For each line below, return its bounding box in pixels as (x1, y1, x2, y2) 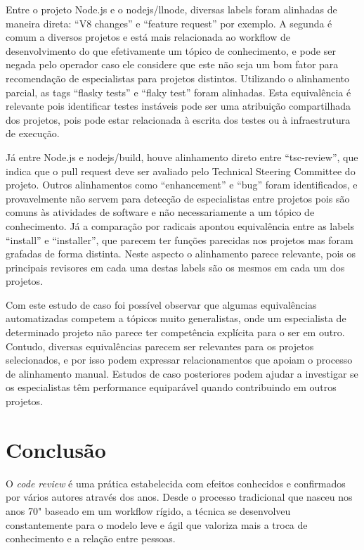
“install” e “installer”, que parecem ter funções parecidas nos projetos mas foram (6, 232, 353, 247)
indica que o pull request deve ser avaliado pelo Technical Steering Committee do (6, 163, 356, 178)
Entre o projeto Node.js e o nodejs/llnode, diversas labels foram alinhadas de (6, 2, 337, 16)
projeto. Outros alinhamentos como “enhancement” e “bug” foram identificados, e (6, 177, 358, 192)
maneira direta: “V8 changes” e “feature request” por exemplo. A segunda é (6, 15, 332, 30)
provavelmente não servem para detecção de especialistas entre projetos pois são (6, 191, 350, 205)
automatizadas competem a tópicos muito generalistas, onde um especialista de (6, 311, 346, 326)
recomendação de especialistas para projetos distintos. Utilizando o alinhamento (6, 70, 350, 85)
